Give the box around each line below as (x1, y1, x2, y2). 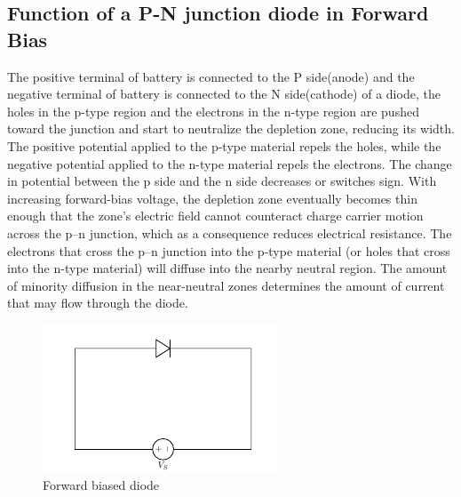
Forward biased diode (43, 475, 160, 493)
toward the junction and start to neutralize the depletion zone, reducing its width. (7, 119, 455, 138)
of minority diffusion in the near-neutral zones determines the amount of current (7, 276, 445, 294)
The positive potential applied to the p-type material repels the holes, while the (7, 136, 441, 155)
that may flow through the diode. (7, 293, 188, 312)
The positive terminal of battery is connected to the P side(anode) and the (7, 67, 415, 85)
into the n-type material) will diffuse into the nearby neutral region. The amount (7, 259, 448, 277)
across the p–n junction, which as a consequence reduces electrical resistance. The (7, 223, 452, 242)
